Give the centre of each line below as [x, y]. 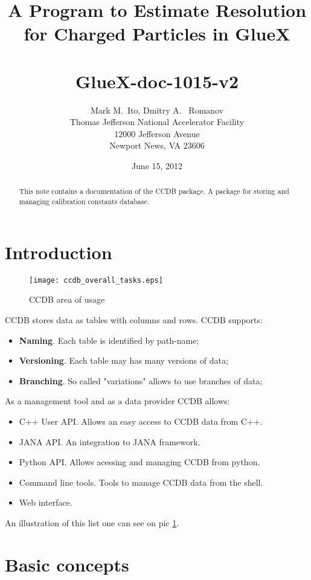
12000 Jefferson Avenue [157, 133]
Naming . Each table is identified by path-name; [109, 340]
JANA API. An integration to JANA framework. [110, 441]
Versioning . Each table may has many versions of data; [123, 360]
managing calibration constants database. [84, 201]
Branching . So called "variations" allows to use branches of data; [141, 380]
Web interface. [46, 502]
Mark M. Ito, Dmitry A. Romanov [157, 110]
